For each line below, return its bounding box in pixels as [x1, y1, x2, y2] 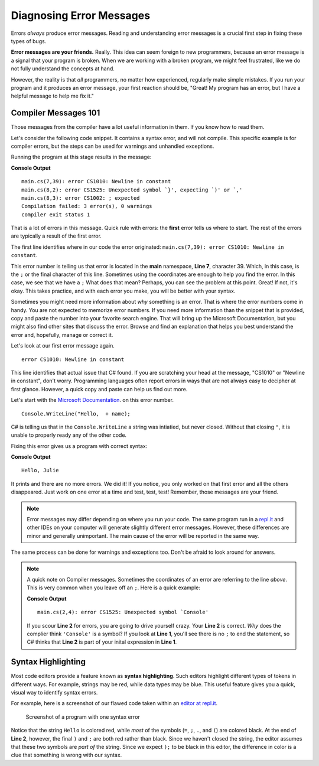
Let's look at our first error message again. [11, 342, 115, 349]
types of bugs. [11, 37, 47, 44]
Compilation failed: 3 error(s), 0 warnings [21, 203, 153, 210]
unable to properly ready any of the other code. [11, 431, 127, 439]
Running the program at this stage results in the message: [11, 154, 152, 161]
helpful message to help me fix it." [11, 92, 94, 100]
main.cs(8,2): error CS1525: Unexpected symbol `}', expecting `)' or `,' [21, 186, 243, 193]
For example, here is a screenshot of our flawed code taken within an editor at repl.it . [11, 700, 218, 707]
